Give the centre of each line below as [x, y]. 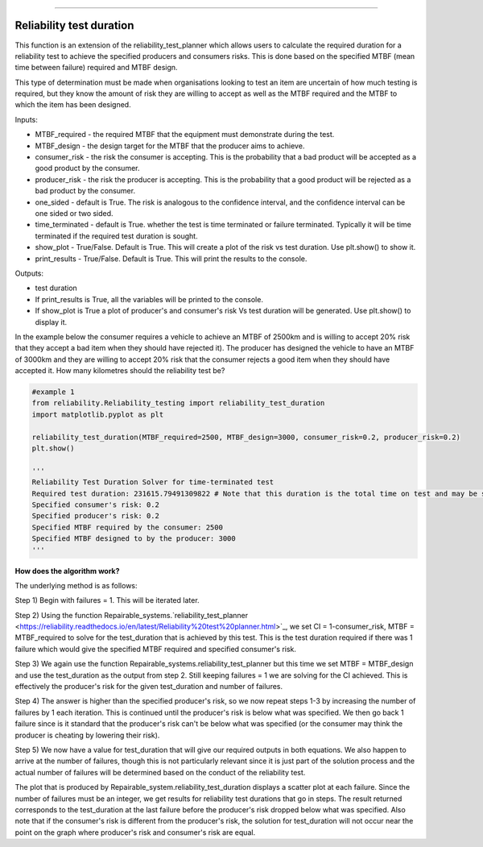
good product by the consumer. [87, 168]
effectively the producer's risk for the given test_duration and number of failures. [149, 687]
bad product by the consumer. [85, 191]
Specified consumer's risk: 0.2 [96, 504]
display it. [51, 322]
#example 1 [53, 392]
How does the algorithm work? [67, 571]
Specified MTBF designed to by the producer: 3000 [134, 539]
